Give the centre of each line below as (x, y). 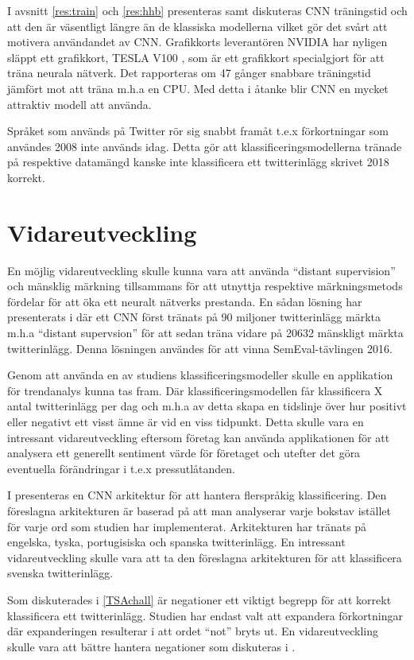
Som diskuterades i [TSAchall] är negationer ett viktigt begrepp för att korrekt (199, 599)
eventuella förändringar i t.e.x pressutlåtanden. (121, 468)
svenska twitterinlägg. (60, 573)
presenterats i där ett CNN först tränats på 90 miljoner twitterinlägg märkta (194, 317)
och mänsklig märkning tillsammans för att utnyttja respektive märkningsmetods (205, 286)
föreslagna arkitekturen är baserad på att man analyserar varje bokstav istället (199, 510)
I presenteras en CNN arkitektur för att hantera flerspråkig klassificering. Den (197, 495)
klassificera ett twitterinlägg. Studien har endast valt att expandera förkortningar (205, 615)
